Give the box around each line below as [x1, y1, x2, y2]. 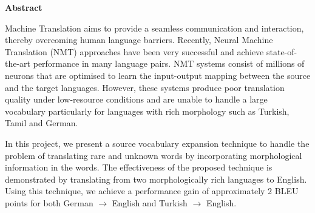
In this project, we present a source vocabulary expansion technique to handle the [5, 137, 310, 149]
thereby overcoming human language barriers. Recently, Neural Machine [5, 33, 273, 46]
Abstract [5, 1, 42, 13]
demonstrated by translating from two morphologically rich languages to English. [5, 172, 307, 185]
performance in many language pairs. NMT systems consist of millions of [33, 57, 305, 70]
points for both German [5, 196, 93, 209]
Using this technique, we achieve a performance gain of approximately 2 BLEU [5, 184, 299, 197]
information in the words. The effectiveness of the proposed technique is [5, 161, 273, 174]
